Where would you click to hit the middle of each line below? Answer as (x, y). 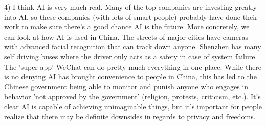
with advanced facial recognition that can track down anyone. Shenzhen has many (133, 46)
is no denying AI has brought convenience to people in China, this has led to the (130, 76)
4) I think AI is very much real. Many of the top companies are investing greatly (130, 7)
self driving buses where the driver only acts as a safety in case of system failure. (131, 56)
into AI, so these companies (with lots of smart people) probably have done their (131, 17)
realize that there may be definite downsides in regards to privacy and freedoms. (130, 116)
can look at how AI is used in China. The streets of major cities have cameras (126, 36)
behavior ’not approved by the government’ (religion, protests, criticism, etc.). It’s (132, 96)
